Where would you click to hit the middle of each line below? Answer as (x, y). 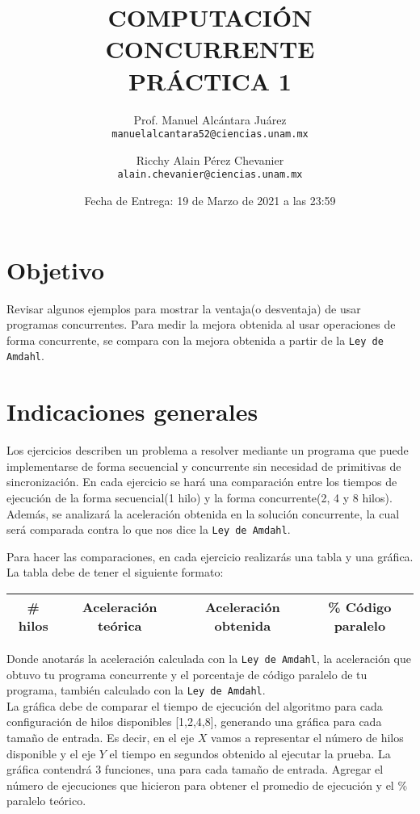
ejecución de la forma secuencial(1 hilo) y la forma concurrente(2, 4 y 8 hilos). (199, 497)
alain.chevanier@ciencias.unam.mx (210, 175)
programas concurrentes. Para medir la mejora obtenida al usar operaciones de (201, 324)
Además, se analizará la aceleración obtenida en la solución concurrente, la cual (203, 513)
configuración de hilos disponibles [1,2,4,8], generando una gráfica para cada (194, 722)
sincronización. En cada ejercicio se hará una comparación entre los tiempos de (202, 482)
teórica (120, 625)
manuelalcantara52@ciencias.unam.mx (210, 134)
